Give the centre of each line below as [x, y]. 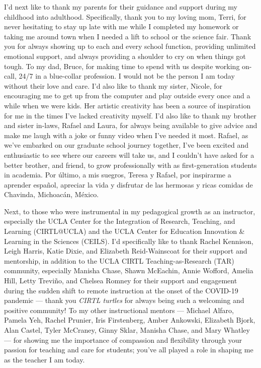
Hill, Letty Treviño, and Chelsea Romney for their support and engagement [121, 281]
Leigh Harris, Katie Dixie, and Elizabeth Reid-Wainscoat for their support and [126, 251]
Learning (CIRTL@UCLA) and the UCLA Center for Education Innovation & [124, 231]
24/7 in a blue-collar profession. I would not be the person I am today [127, 76]
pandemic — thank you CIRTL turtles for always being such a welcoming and [124, 300]
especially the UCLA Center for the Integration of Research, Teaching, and [120, 221]
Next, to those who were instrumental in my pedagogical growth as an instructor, [130, 211]
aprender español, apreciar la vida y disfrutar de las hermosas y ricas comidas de [128, 184]
